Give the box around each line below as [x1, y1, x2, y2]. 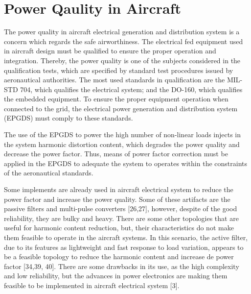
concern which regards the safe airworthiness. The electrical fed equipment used [4, 36, 243, 46]
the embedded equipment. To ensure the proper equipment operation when [4, 94, 228, 104]
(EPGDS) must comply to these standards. [4, 113, 133, 123]
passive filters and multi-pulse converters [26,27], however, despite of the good [4, 203, 237, 214]
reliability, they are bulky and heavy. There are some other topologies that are [4, 213, 239, 223]
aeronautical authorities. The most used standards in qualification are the [4, 74, 225, 85]
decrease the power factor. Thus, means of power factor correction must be [4, 148, 228, 159]
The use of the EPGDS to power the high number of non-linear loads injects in [4, 129, 241, 140]
